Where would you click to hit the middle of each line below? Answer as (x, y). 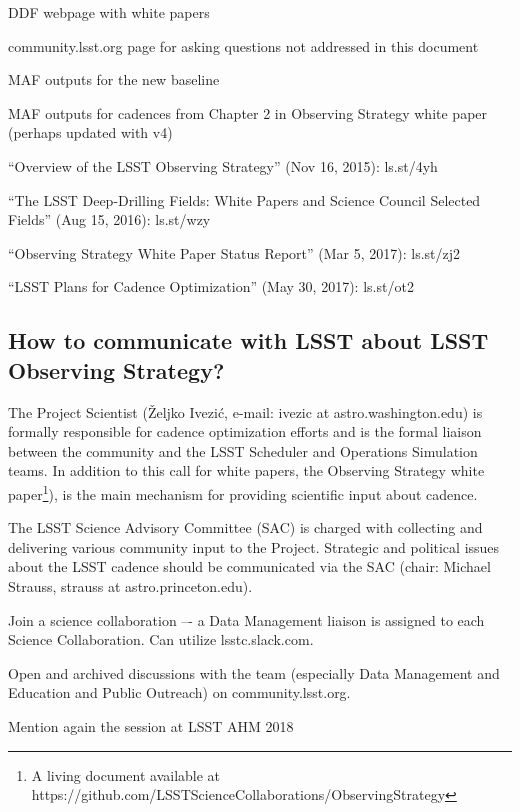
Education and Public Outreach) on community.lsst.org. (179, 692)
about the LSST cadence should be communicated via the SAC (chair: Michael (249, 566)
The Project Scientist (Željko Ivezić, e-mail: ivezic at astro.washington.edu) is (245, 411)
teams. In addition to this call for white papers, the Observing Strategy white (246, 470)
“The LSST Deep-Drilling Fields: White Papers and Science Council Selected (244, 199)
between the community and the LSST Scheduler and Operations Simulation (243, 450)
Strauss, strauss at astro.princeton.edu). (130, 585)
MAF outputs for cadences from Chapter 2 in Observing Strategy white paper (248, 112)
